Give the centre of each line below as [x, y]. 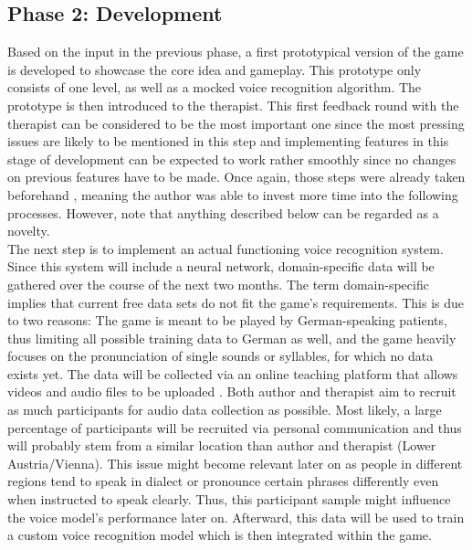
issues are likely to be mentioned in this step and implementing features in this [228, 141]
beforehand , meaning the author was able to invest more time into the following [233, 194]
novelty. [29, 231]
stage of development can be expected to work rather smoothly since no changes [232, 159]
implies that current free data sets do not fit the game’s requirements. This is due [236, 302]
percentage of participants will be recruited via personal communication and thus [235, 427]
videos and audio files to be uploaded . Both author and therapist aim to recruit [232, 391]
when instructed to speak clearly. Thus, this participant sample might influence [229, 499]
